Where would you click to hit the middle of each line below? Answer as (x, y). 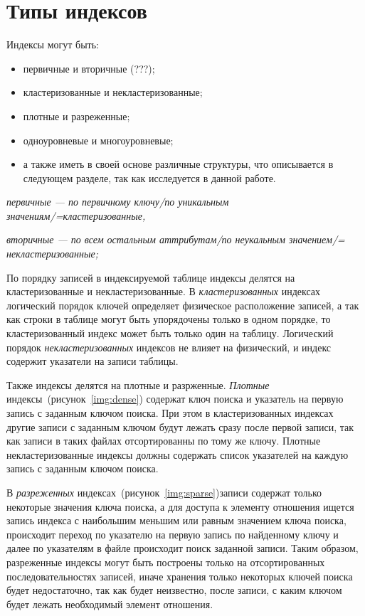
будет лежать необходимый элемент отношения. (110, 604)
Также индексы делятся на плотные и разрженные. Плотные (138, 384)
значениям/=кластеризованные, (76, 215)
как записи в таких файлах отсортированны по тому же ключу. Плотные (164, 441)
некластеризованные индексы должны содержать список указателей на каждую (178, 454)
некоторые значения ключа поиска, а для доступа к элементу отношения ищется (180, 506)
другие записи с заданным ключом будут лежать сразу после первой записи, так (180, 426)
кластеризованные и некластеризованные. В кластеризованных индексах (164, 291)
